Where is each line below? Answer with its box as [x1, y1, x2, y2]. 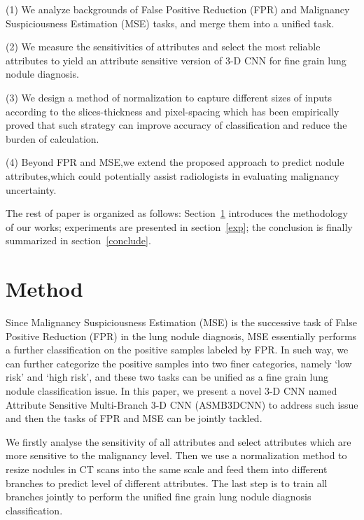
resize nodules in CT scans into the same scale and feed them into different [6, 461, 328, 476]
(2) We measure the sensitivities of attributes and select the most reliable [6, 39, 321, 54]
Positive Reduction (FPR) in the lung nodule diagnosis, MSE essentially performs [6, 328, 357, 343]
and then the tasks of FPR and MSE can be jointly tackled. [6, 411, 262, 426]
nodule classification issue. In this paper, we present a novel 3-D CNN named [6, 384, 337, 398]
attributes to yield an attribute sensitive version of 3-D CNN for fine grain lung [6, 52, 346, 67]
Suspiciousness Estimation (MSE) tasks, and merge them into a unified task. [6, 15, 335, 30]
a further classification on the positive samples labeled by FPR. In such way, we [6, 342, 349, 357]
